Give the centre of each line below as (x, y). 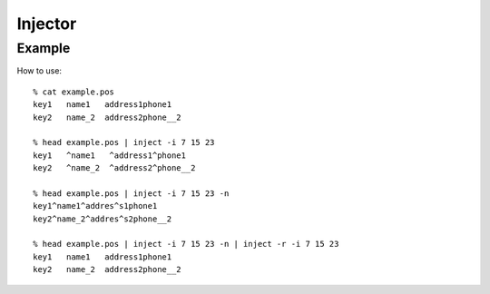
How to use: (39, 71)
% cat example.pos (74, 92)
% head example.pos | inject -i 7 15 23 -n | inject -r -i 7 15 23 (186, 244)
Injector (47, 24)
